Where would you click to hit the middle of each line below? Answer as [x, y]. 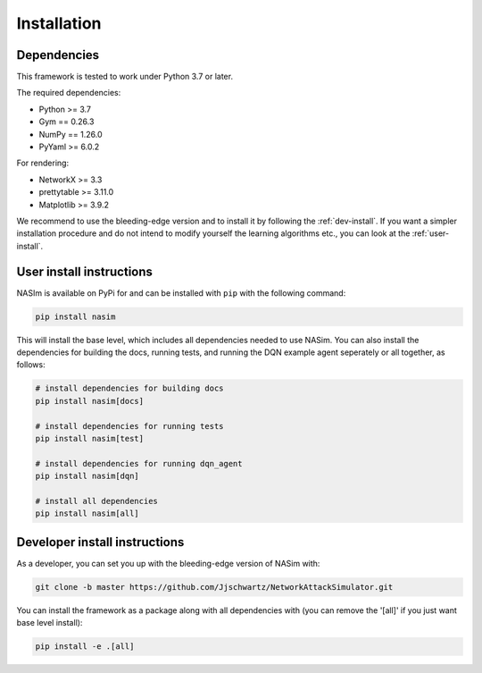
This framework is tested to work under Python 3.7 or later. [125, 77]
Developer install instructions [100, 542]
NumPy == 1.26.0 [71, 134]
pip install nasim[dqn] [87, 476]
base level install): [50, 623]
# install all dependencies [96, 501]
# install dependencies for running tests [129, 426]
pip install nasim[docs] [90, 401]
